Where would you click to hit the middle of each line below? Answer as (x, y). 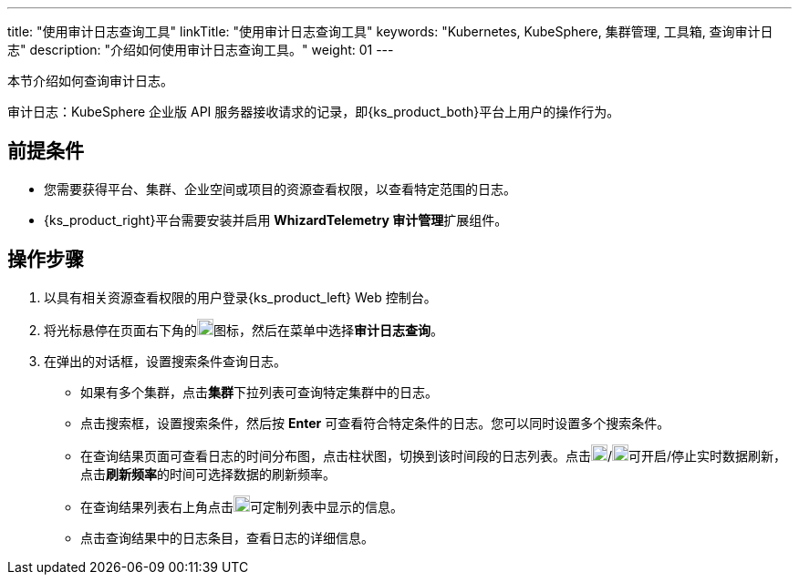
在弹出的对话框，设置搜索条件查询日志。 (165, 361)
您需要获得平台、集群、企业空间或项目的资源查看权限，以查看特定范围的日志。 (280, 189)
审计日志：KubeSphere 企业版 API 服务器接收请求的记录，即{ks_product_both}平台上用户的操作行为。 (314, 112)
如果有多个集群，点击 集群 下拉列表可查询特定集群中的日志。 (259, 392)
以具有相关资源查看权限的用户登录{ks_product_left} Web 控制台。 (240, 297)
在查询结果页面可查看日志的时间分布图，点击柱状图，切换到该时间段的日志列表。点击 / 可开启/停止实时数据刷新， (434, 455)
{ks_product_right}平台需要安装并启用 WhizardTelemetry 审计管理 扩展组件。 (276, 220)
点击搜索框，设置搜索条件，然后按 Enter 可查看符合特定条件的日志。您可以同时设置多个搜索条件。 (375, 423)
